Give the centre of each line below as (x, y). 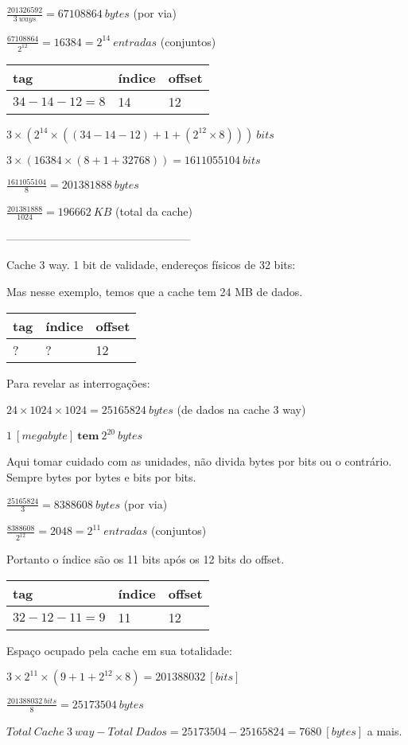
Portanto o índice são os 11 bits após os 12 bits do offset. (146, 559)
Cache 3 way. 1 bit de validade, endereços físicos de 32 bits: (151, 265)
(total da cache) (154, 211)
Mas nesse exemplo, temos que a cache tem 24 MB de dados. (155, 292)
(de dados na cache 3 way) (241, 410)
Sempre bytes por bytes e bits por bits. (101, 476)
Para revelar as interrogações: (78, 382)
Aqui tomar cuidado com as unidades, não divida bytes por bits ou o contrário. (199, 461)
